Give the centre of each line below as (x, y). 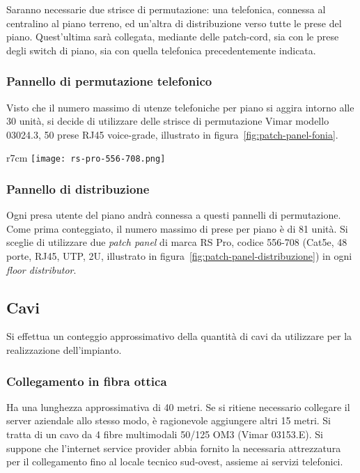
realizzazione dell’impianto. (64, 350)
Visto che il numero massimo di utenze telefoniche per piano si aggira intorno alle (180, 107)
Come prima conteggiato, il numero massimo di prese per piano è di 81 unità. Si (177, 228)
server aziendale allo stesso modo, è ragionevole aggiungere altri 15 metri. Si (169, 420)
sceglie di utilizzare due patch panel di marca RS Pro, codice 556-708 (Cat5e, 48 (177, 242)
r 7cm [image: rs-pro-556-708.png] (86, 158)
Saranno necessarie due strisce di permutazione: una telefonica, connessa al (166, 9)
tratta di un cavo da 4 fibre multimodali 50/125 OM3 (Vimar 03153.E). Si (165, 434)
